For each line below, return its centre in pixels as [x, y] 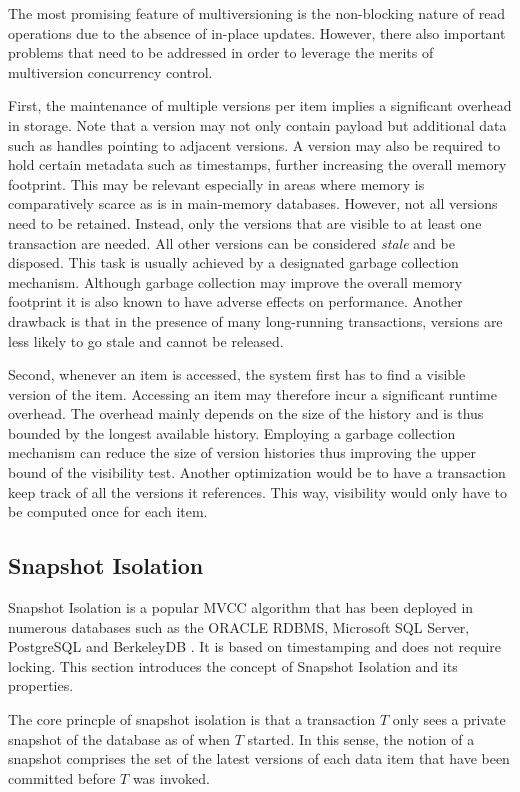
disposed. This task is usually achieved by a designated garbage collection [233, 262]
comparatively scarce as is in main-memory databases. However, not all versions [253, 203]
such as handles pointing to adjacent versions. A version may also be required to [254, 144]
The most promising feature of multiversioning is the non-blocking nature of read [257, 13]
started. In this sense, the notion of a [361, 738]
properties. [41, 685]
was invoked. [171, 777]
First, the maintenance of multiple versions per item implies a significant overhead [260, 105]
